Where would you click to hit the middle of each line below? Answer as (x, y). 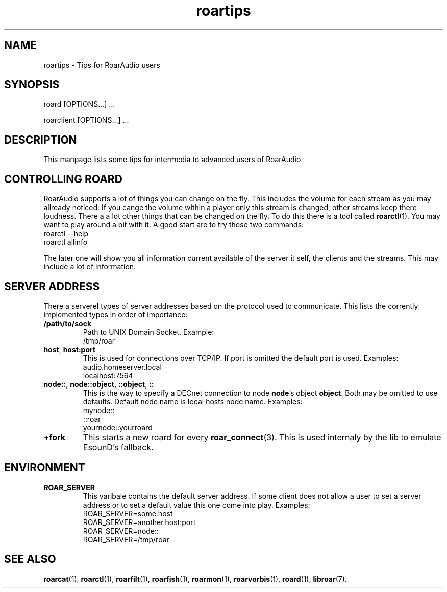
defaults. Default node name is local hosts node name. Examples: (193, 401)
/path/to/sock (68, 323)
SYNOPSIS (32, 85)
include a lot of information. (90, 267)
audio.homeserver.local (122, 367)
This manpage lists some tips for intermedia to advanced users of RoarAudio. (173, 160)
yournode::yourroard (118, 427)
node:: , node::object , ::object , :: (99, 384)
